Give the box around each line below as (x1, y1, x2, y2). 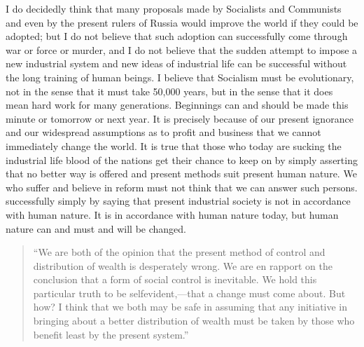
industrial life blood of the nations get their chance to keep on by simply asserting (6, 152, 358, 167)
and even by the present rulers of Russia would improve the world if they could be (6, 15, 358, 29)
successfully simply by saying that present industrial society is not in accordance (6, 193, 351, 208)
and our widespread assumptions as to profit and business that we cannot (6, 125, 321, 140)
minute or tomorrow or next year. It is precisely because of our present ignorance (6, 111, 353, 125)
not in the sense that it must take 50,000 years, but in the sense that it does (6, 83, 333, 98)
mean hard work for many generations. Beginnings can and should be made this (6, 97, 349, 112)
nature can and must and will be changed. (6, 221, 186, 236)
